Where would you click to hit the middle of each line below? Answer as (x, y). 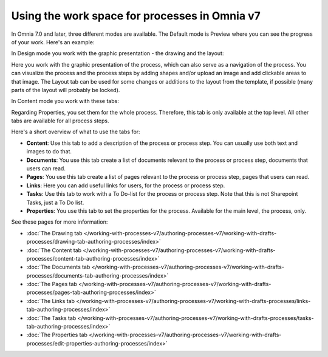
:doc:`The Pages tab (52, 284)
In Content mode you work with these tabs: (65, 101)
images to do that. (49, 152)
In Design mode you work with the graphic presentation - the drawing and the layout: (118, 53)
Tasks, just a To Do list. (55, 202)
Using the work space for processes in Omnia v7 (136, 16)
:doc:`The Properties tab (57, 335)
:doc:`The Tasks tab (51, 318)
